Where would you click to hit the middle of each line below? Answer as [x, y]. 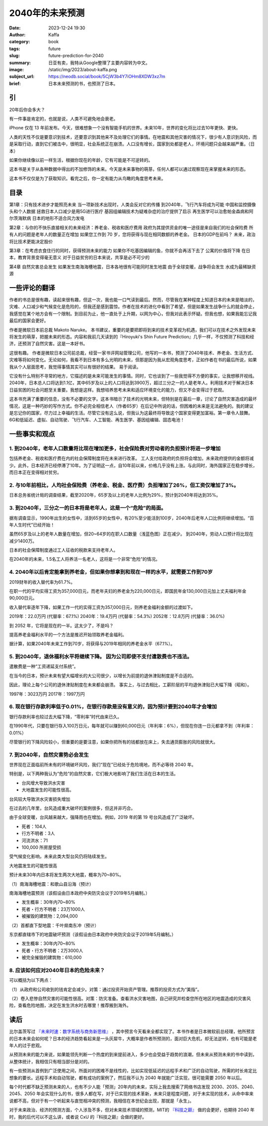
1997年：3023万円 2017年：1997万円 [47, 694]
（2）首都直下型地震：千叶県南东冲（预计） [54, 925]
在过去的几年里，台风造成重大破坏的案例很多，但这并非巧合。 [72, 808]
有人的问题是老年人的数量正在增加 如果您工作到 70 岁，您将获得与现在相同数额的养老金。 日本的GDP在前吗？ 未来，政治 [132, 234]
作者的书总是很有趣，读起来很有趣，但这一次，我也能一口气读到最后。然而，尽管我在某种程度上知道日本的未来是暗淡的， [133, 300]
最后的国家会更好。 [29, 320]
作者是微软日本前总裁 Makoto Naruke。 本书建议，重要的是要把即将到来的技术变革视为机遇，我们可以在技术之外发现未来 [133, 330]
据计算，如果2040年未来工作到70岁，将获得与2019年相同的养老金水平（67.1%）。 [92, 644]
